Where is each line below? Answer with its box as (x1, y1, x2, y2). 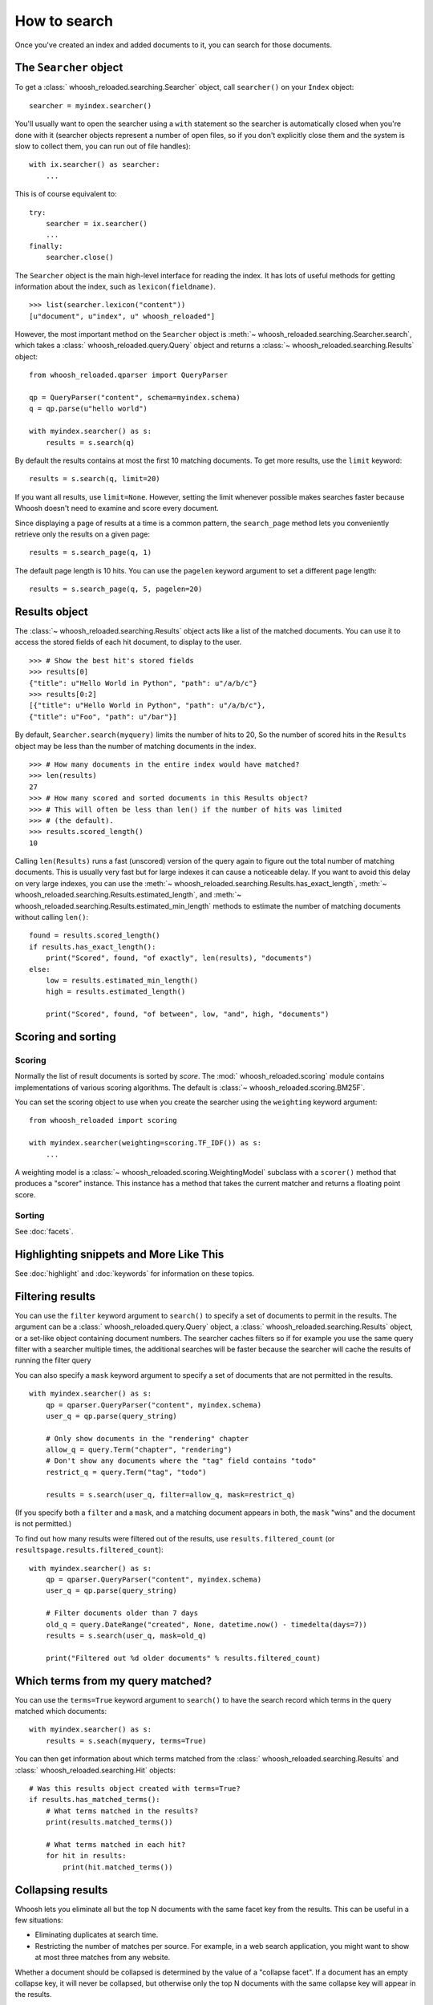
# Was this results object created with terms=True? (29, 1784, 241, 1792)
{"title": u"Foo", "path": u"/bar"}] (29, 712, 178, 721)
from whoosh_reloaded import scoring (29, 1116, 178, 1125)
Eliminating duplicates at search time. (34, 1930, 159, 1940)
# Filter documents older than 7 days (45, 1609, 199, 1618)
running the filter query (14, 1355, 91, 1365)
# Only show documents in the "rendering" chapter (45, 1434, 249, 1443)
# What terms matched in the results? (45, 1806, 199, 1816)
